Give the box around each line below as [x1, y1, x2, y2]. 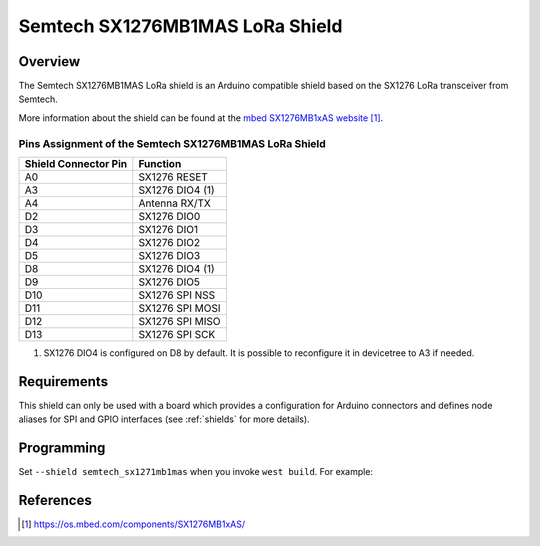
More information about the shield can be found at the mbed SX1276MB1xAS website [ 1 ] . [18, 111, 384, 124]
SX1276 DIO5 [138, 275, 200, 289]
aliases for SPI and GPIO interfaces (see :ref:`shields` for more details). [18, 413, 310, 425]
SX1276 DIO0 [138, 209, 201, 223]
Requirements [18, 373, 109, 390]
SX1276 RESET [138, 170, 209, 184]
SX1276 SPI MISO [138, 314, 221, 328]
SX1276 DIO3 [138, 248, 201, 262]
